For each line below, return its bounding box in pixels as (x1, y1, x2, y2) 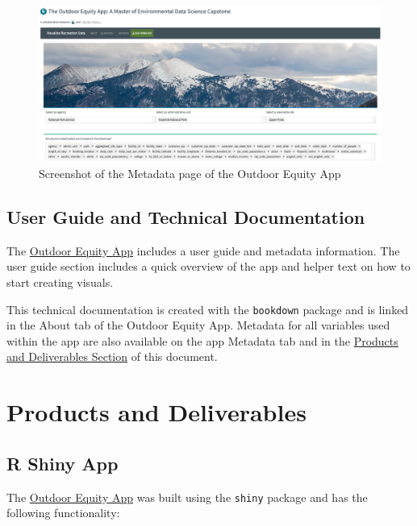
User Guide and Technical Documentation (6, 204, 365, 229)
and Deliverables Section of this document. (6, 348, 218, 365)
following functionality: (6, 504, 120, 521)
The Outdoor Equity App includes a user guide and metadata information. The (6, 242, 400, 259)
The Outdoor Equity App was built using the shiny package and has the (6, 488, 368, 505)
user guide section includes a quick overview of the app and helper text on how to (6, 258, 411, 275)
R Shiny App (6, 450, 119, 475)
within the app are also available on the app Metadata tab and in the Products (6, 332, 398, 349)
